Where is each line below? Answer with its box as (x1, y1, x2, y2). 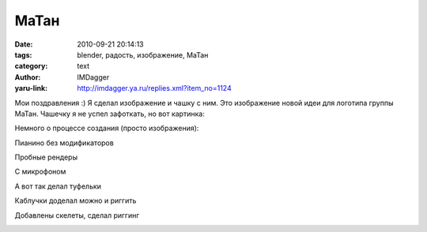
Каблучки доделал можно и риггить (14, 196, 137, 205)
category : (14, 62, 48, 71)
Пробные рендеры (14, 152, 78, 162)
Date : (14, 39, 33, 49)
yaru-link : (14, 84, 47, 93)
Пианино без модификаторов (14, 138, 114, 148)
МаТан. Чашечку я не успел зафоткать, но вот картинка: (14, 109, 205, 118)
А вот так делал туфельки (14, 181, 102, 191)
